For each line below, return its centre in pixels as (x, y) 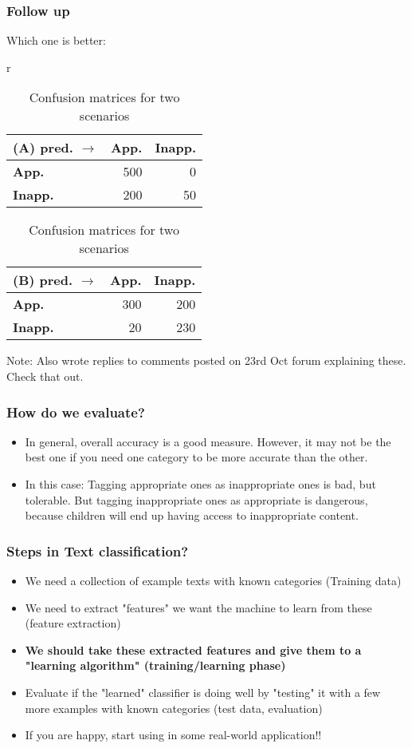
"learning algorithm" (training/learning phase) (155, 665)
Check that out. (45, 376)
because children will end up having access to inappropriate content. (192, 515)
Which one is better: (56, 40)
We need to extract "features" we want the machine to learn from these (198, 607)
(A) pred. (43, 148)
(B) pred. (43, 280)
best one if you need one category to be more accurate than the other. (196, 457)
